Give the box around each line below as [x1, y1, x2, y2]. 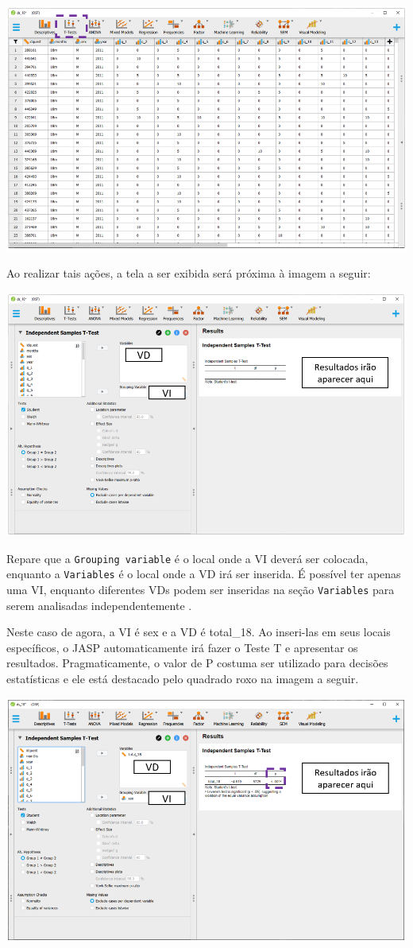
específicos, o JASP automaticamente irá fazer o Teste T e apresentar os [6, 639, 358, 655]
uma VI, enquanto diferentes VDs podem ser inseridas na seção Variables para [6, 581, 395, 598]
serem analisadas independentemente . [6, 596, 192, 613]
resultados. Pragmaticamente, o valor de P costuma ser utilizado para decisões [6, 655, 388, 671]
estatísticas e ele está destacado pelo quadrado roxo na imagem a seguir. [6, 670, 359, 687]
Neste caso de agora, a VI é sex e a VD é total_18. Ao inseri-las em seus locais [6, 624, 391, 640]
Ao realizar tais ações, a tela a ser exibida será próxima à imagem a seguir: [6, 264, 371, 281]
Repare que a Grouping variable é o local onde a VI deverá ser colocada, [6, 550, 369, 566]
